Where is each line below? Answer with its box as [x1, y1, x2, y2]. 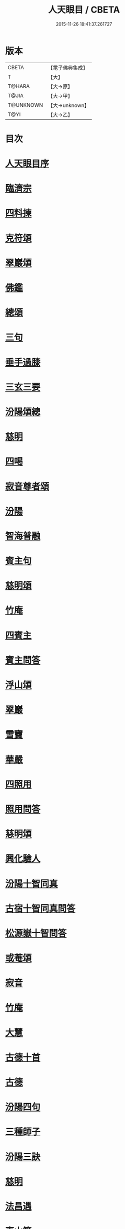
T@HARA [7, 83, 30, 90]
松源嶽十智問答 [5, 928, 67, 939]
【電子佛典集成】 [47, 64, 88, 71]
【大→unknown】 [47, 102, 89, 109]
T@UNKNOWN [7, 101, 43, 108]
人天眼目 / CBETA [48, 4, 120, 16]
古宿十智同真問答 [5, 903, 76, 914]
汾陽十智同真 [5, 878, 58, 889]
